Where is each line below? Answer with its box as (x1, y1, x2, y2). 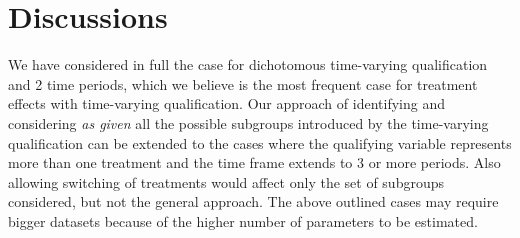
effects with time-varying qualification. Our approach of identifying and (8, 93, 445, 114)
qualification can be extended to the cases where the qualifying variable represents (8, 132, 512, 153)
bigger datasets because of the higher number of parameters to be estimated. (8, 210, 478, 231)
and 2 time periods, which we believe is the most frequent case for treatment (8, 73, 478, 94)
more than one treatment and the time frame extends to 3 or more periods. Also (8, 152, 501, 173)
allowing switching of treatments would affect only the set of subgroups (8, 171, 445, 192)
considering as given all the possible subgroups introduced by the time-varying (8, 112, 489, 133)
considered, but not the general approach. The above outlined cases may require (8, 191, 499, 212)
